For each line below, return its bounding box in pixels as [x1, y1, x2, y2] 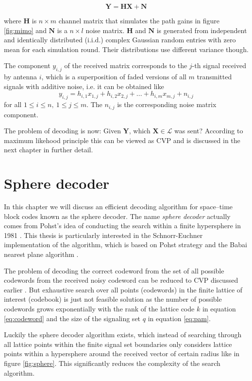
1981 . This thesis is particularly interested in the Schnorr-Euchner [4, 230, 203, 240]
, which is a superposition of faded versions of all [41, 72, 186, 82]
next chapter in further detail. [4, 145, 93, 155]
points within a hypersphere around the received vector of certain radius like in [4, 348, 240, 359]
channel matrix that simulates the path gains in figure [58, 16, 220, 25]
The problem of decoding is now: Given [4, 126, 121, 136]
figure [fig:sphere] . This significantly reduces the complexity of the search [4, 358, 220, 368]
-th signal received [192, 60, 246, 71]
